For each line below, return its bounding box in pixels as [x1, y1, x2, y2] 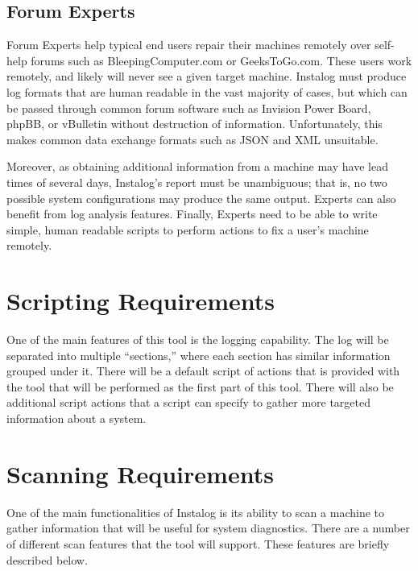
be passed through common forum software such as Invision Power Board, [6, 99, 371, 116]
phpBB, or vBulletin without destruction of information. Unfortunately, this [6, 115, 383, 132]
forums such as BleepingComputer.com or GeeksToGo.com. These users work [31, 52, 412, 68]
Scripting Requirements [6, 284, 275, 317]
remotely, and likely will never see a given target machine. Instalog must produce [6, 68, 407, 85]
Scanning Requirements [6, 457, 274, 490]
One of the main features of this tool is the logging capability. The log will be [6, 331, 389, 348]
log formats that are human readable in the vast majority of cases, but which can [6, 83, 408, 100]
